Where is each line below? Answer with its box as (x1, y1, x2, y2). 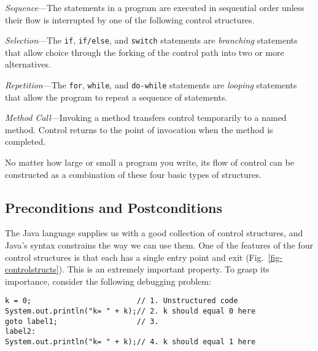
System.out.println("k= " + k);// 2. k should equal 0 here (5, 307, 256, 316)
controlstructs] (5, 263, 59, 276)
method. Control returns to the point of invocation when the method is (5, 123, 273, 136)
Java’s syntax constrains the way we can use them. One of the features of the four (5, 239, 313, 252)
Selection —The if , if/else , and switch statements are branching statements (5, 34, 298, 47)
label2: (5, 327, 36, 336)
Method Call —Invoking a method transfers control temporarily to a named (5, 111, 287, 124)
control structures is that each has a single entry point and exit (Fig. (5, 250, 264, 263)
